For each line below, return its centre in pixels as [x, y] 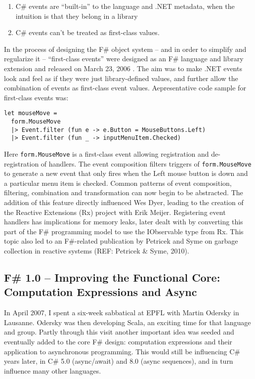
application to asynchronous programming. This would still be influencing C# [122, 351]
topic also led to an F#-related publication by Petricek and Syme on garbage [121, 241]
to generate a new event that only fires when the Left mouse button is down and [126, 173]
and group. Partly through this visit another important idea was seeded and [119, 332]
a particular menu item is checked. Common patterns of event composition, [118, 183]
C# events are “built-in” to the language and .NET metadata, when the [125, 6]
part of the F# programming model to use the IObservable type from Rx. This [124, 231]
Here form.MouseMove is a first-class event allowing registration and [106, 153]
